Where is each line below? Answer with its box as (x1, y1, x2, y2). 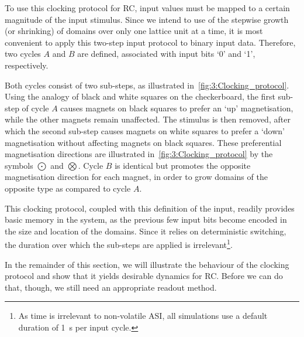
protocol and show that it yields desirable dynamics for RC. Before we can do (5, 270, 283, 282)
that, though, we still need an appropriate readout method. (5, 281, 217, 293)
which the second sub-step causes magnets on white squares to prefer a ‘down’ (5, 124, 285, 137)
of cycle (22, 101, 49, 114)
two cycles (5, 47, 41, 60)
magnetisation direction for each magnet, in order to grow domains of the (5, 171, 268, 183)
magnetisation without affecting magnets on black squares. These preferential (5, 136, 282, 148)
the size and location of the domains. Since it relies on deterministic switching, (5, 224, 286, 237)
